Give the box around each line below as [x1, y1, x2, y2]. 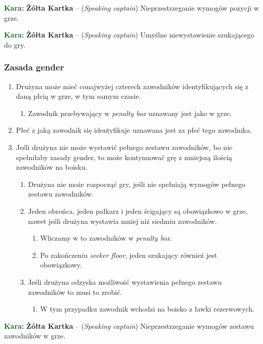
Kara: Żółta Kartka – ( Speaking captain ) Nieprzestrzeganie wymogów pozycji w [4, 3, 259, 13]
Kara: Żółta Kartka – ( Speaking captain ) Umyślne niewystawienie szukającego [4, 29, 254, 40]
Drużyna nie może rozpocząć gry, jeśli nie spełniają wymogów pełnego [28, 178, 246, 189]
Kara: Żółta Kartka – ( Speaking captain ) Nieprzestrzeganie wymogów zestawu [4, 320, 254, 331]
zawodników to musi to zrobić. [28, 286, 122, 297]
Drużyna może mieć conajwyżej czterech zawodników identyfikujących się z [16, 81, 248, 91]
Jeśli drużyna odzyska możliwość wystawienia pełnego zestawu [28, 276, 222, 287]
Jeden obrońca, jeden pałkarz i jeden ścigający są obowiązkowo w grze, [28, 205, 248, 216]
